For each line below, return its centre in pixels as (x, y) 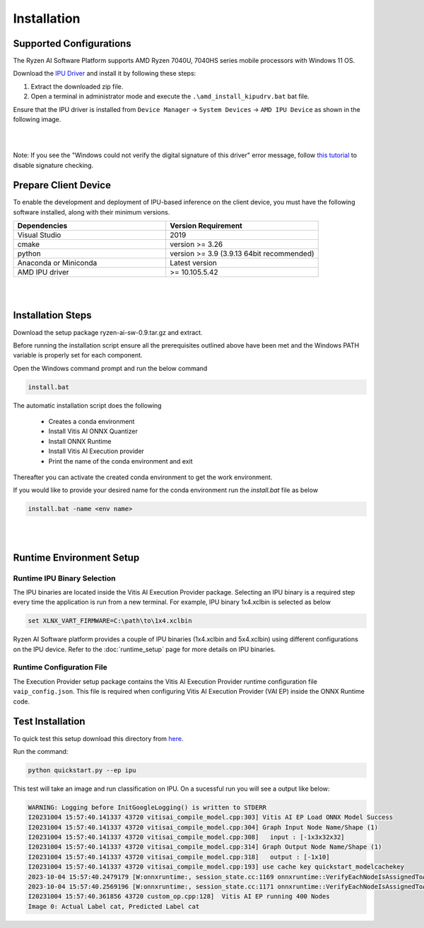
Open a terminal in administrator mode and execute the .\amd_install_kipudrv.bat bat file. (170, 96)
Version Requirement (206, 226)
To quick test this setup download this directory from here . (98, 738)
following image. (37, 120)
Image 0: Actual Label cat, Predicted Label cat (114, 906)
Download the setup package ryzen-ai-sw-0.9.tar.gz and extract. (108, 332)
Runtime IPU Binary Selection (64, 578)
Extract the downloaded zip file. (77, 86)
